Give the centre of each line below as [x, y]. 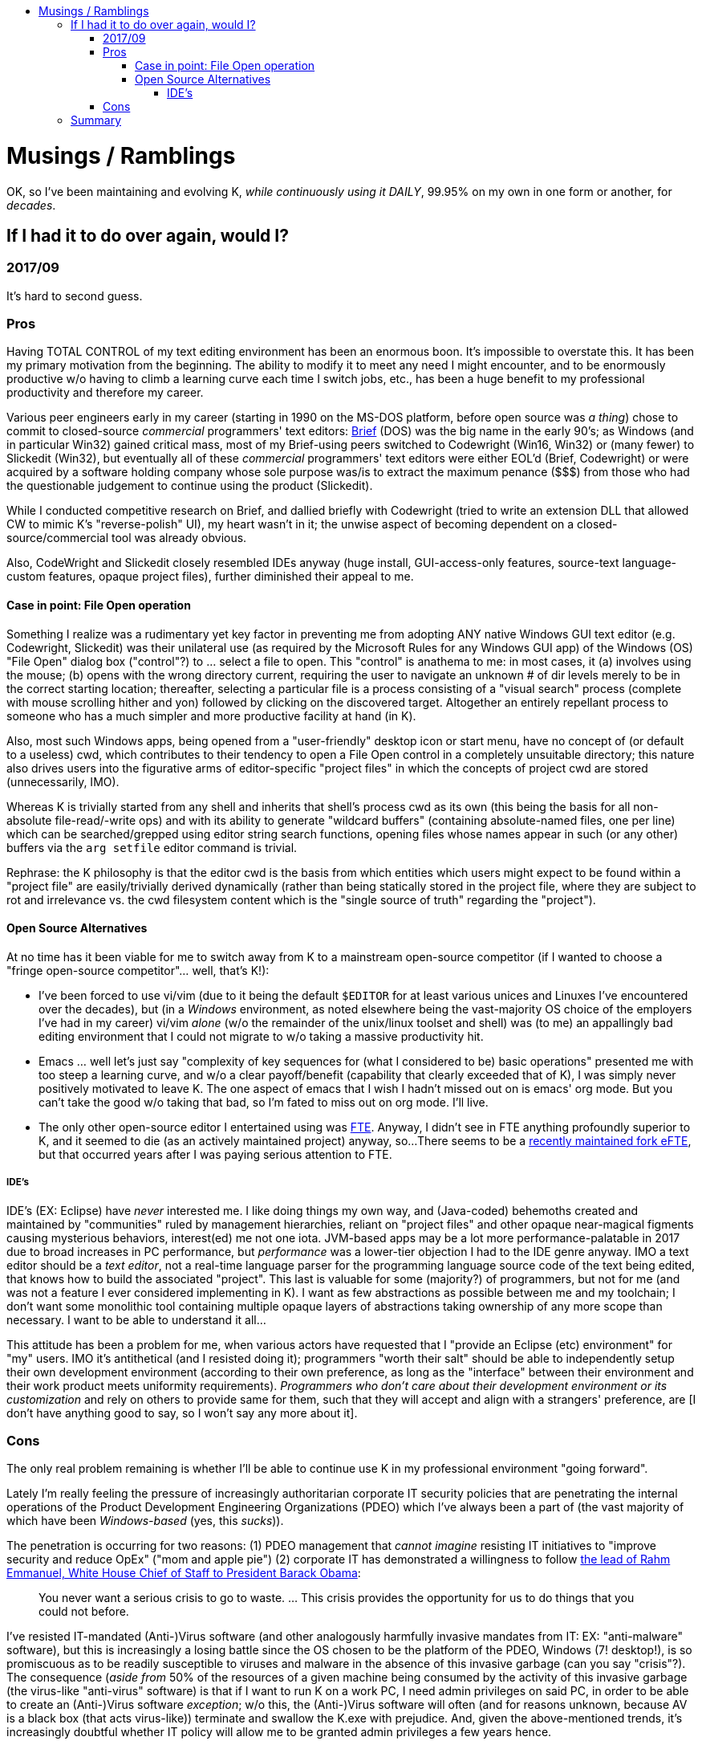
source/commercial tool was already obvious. [127, 538]
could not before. [84, 1612]
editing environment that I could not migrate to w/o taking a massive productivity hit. [261, 1036]
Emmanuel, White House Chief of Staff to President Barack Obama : [184, 1573]
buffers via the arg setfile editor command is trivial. [152, 847]
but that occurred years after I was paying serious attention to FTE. [215, 1154]
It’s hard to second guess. [75, 296]
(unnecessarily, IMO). [63, 781]
